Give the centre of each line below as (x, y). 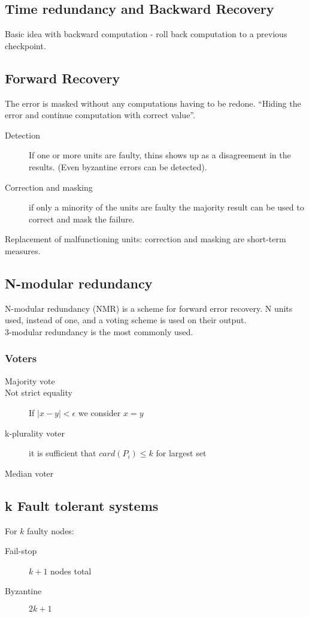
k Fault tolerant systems (82, 505)
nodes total (71, 571)
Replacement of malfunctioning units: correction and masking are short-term (146, 239)
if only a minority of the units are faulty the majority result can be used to (166, 207)
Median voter (29, 473)
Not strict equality (39, 392)
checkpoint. (25, 45)
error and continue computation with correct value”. (100, 115)
